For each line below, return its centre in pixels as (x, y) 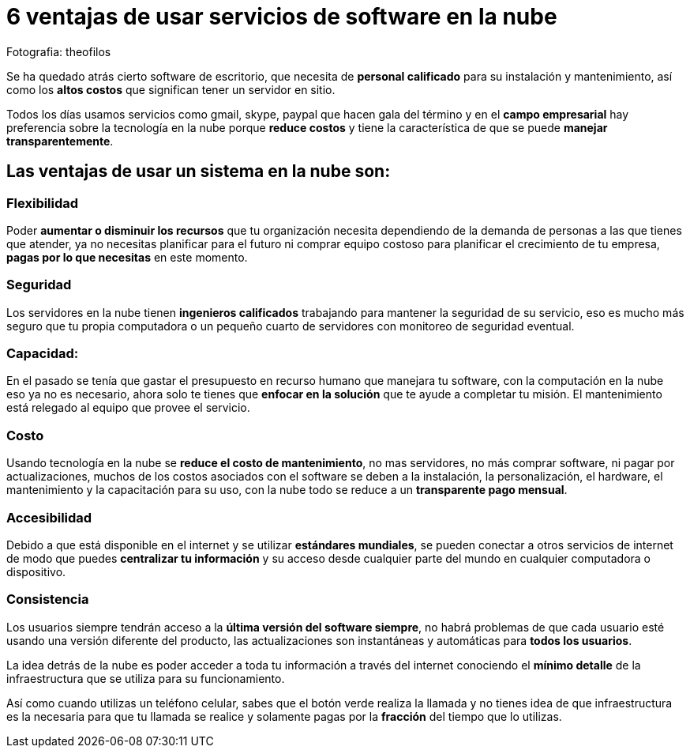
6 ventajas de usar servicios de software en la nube (282, 17)
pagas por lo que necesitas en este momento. (127, 257)
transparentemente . (60, 141)
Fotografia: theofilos (59, 51)
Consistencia (48, 599)
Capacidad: (43, 354)
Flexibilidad (43, 203)
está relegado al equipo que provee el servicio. (128, 408)
